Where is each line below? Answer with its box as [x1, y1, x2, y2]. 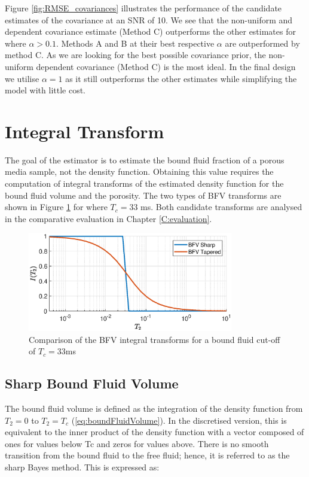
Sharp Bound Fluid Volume [5, 374, 179, 393]
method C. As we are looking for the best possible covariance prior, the [5, 48, 266, 61]
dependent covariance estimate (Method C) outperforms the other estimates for [5, 25, 296, 38]
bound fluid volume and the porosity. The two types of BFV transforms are [5, 189, 282, 201]
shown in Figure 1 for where [5, 200, 108, 213]
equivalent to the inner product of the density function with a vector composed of [5, 426, 304, 438]
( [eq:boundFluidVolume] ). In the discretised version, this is [71, 414, 287, 426]
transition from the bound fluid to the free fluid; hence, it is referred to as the [5, 449, 290, 461]
